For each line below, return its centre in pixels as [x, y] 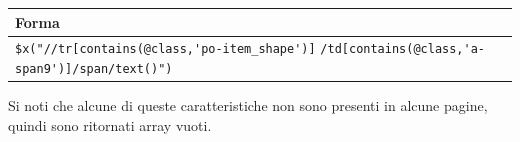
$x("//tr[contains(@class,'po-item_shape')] [165, 49]
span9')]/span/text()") [94, 69]
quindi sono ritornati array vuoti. [110, 124]
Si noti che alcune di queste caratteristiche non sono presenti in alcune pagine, [248, 105]
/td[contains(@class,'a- [402, 49]
